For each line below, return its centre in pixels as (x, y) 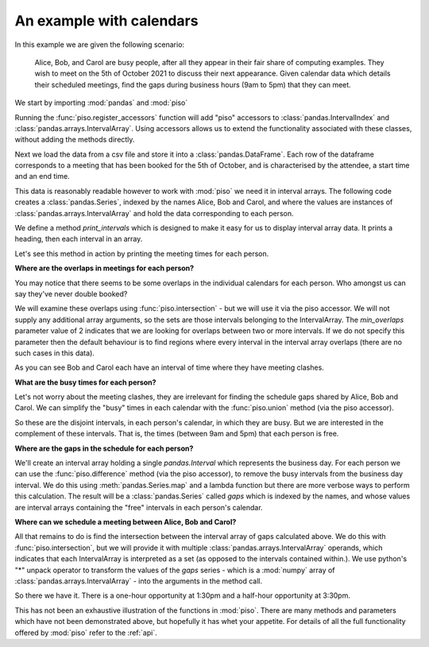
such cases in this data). (55, 353)
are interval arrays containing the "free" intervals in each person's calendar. (139, 507)
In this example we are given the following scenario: (100, 45)
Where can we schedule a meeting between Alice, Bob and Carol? (126, 522)
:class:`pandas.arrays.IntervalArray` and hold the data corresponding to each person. (154, 213)
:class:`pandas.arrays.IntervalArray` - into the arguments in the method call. (139, 581)
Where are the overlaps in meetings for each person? (104, 268)
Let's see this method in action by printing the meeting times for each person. (142, 254)
